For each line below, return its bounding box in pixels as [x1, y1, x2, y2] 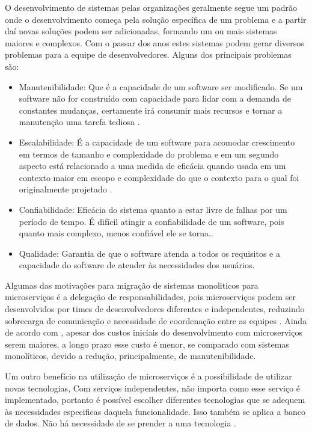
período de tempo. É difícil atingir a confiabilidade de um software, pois [19, 215, 284, 227]
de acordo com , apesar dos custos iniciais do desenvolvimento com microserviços [5, 326, 302, 339]
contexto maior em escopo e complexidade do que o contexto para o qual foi [19, 171, 299, 183]
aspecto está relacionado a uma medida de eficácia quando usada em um [19, 159, 286, 172]
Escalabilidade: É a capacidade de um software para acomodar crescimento [19, 135, 295, 148]
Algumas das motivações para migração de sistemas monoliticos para [5, 278, 258, 291]
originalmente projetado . [19, 183, 112, 195]
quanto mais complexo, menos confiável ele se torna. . [19, 227, 213, 239]
